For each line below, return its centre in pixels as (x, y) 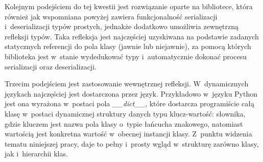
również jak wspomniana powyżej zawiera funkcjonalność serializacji (111, 16)
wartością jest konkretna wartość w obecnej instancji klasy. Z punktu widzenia (128, 134)
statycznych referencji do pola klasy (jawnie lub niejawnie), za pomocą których (128, 46)
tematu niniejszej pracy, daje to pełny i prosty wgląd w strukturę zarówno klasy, (132, 143)
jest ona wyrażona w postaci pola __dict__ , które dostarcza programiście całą (129, 103)
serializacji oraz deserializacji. (51, 66)
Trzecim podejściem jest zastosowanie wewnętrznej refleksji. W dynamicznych (127, 84)
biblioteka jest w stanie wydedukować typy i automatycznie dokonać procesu (126, 56)
